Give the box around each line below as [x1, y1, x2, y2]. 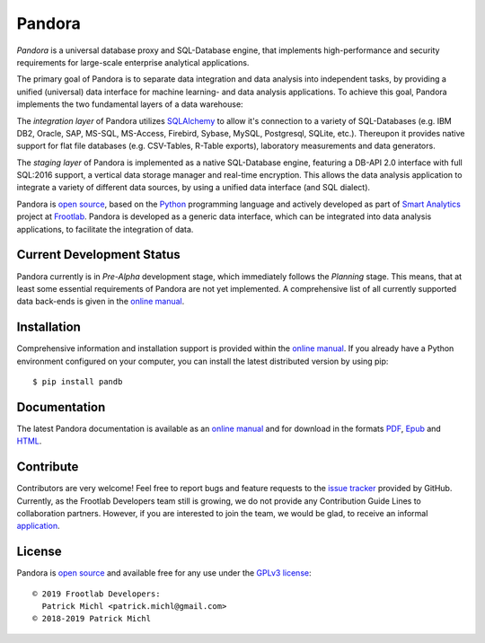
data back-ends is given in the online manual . [16, 296, 185, 307]
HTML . [16, 436, 42, 446]
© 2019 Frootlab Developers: [32, 588, 161, 599]
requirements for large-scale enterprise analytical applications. [16, 57, 250, 67]
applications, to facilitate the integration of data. [16, 224, 194, 234]
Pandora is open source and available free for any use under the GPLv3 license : [16, 568, 312, 578]
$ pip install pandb [32, 377, 123, 386]
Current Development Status [16, 247, 181, 262]
